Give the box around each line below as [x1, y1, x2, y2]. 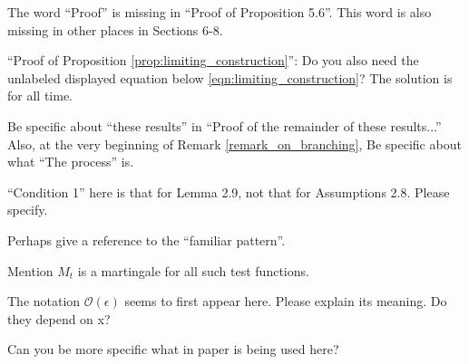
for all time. [7, 86, 73, 105]
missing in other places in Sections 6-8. [7, 20, 223, 39]
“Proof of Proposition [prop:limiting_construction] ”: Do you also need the [7, 51, 419, 70]
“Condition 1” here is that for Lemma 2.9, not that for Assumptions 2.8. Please [7, 182, 450, 201]
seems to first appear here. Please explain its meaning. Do [124, 292, 447, 311]
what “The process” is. [7, 152, 134, 171]
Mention [7, 261, 54, 280]
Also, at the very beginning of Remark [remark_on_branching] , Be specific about [7, 134, 462, 153]
